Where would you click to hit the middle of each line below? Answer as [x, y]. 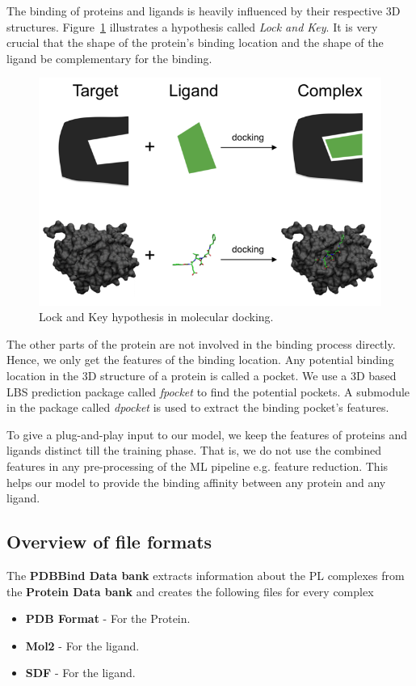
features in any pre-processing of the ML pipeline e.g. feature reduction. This [197, 466]
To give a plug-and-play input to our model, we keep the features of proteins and [207, 434]
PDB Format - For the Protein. [108, 618]
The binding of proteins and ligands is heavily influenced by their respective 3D [204, 11]
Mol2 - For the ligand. [82, 645]
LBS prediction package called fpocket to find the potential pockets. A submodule [208, 391]
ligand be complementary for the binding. [109, 58]
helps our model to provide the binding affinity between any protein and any [196, 482]
